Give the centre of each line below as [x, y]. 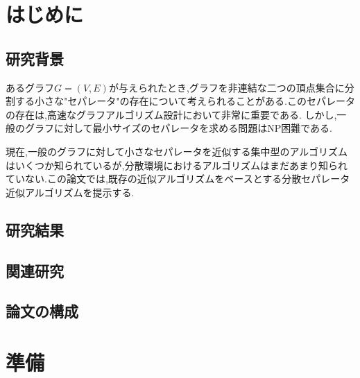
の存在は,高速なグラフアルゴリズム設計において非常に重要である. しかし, [171, 114]
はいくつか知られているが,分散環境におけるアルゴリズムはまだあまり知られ [177, 165]
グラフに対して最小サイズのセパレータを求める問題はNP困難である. [178, 128]
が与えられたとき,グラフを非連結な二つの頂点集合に [226, 87]
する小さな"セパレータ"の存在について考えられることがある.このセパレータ [185, 101]
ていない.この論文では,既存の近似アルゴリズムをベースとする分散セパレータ [178, 179]
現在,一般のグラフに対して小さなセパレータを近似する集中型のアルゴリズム [177, 151]
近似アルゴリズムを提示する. [70, 192]
